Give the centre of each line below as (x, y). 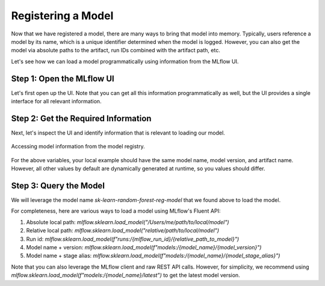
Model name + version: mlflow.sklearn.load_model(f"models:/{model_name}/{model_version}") (144, 247)
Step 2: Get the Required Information (81, 118)
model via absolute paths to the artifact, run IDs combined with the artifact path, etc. (116, 50)
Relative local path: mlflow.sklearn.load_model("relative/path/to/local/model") (123, 231)
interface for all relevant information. (56, 102)
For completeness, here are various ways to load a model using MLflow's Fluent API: (116, 211)
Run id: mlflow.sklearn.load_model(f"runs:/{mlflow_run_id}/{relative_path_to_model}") (133, 239)
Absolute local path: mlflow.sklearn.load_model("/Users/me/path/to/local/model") (128, 222)
